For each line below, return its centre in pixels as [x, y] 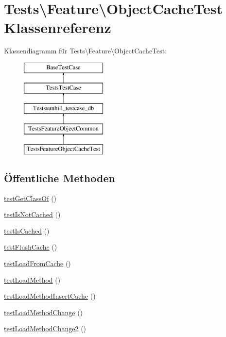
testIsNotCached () [32, 214]
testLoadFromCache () [37, 263]
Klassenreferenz [58, 27]
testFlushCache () [31, 247]
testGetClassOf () [30, 198]
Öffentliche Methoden [60, 177]
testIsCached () [27, 230]
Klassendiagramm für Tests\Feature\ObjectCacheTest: [86, 51]
